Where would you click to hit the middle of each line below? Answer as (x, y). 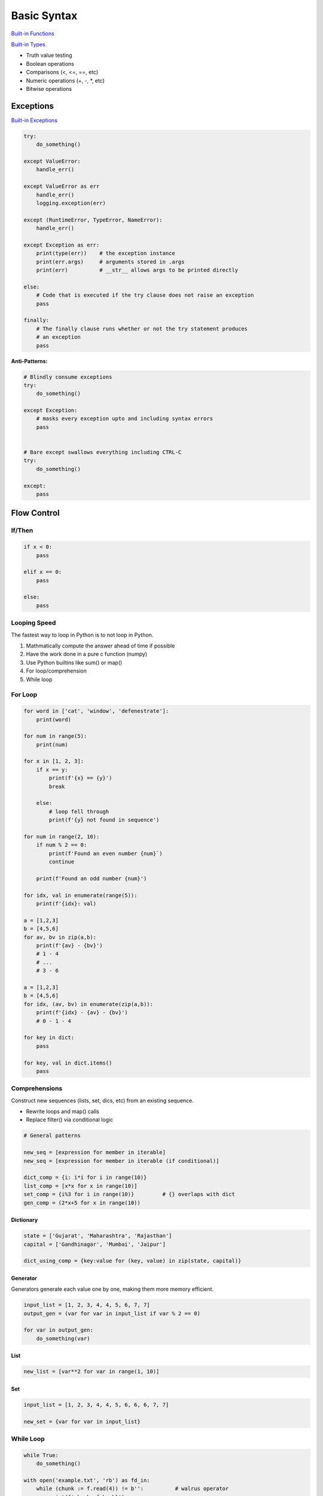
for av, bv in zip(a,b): (60, 937)
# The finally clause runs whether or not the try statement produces (142, 329)
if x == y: (52, 770)
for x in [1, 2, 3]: (54, 761)
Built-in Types (28, 44)
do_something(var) (63, 1338)
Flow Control (35, 513)
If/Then (22, 531)
